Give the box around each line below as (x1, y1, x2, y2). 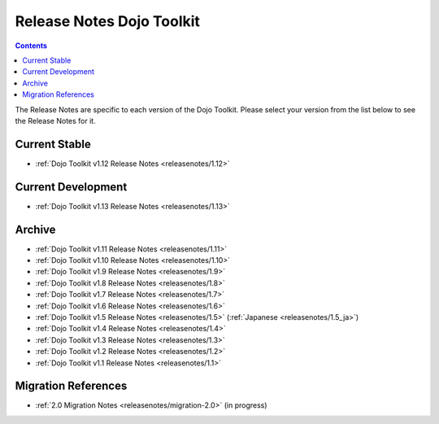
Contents (15, 41, 48, 50)
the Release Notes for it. (15, 116, 97, 125)
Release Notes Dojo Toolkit (15, 12, 201, 30)
